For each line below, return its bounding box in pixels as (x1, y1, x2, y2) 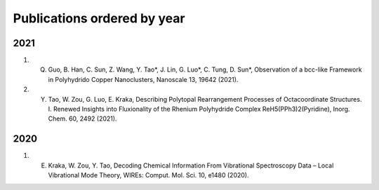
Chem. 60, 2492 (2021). (48, 114, 117, 123)
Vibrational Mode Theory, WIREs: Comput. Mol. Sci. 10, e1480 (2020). (48, 171, 249, 179)
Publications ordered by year (13, 11, 185, 26)
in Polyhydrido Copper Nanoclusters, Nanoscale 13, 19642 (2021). (48, 75, 239, 83)
